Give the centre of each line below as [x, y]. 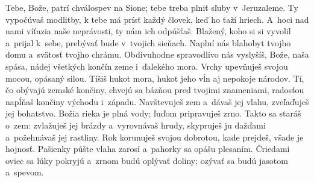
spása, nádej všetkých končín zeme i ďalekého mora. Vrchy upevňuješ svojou [147, 66]
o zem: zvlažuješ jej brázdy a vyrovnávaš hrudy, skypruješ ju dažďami [136, 125]
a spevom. [25, 172]
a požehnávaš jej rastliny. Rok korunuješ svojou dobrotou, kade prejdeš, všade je [155, 137]
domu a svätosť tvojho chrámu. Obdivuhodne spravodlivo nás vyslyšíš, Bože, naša [157, 54]
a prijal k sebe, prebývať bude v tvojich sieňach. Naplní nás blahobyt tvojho [148, 42]
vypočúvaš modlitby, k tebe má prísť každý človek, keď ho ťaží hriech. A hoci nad [157, 19]
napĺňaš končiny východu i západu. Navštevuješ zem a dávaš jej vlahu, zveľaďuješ [157, 101]
